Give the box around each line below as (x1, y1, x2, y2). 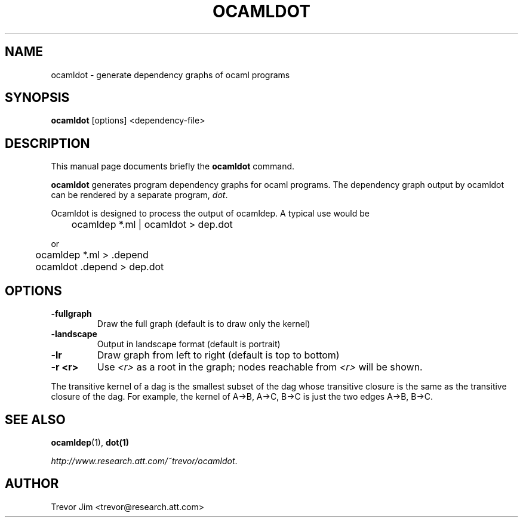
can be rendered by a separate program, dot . (51, 190, 228, 200)
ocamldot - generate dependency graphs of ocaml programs (51, 69, 290, 80)
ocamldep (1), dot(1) (51, 437, 130, 447)
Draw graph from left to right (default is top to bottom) (97, 349, 340, 362)
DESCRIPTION (5, 135, 90, 151)
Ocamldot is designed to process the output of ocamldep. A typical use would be (51, 208, 370, 219)
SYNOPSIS (5, 90, 70, 106)
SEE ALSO (5, 412, 66, 427)
